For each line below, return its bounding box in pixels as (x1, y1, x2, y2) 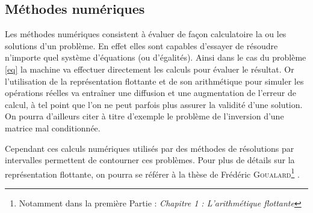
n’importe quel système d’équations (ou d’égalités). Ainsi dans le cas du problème (5, 51, 306, 64)
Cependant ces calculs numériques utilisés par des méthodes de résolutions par (5, 142, 294, 154)
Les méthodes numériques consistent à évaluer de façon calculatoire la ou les (5, 28, 287, 40)
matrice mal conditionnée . (5, 121, 101, 134)
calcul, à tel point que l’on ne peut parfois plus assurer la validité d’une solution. (5, 98, 303, 110)
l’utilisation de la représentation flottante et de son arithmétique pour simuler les (5, 74, 304, 87)
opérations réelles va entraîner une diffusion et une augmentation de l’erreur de (5, 86, 296, 99)
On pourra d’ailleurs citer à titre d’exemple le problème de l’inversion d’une (5, 110, 284, 122)
